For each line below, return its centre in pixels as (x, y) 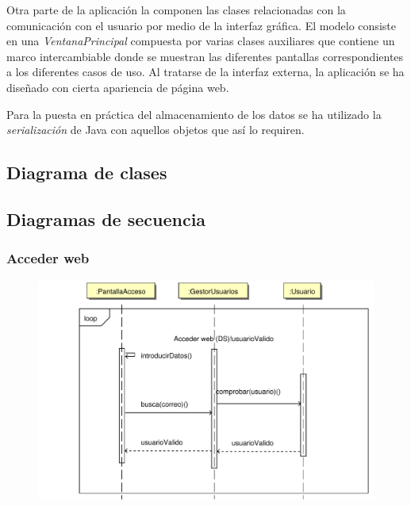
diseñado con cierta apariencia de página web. (118, 87)
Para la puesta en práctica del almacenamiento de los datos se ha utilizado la (194, 114)
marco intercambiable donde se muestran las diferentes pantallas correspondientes (205, 56)
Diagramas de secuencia (106, 218)
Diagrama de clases (87, 172)
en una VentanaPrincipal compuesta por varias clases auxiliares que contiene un (201, 41)
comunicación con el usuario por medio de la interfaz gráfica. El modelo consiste (201, 25)
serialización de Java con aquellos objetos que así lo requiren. (156, 130)
